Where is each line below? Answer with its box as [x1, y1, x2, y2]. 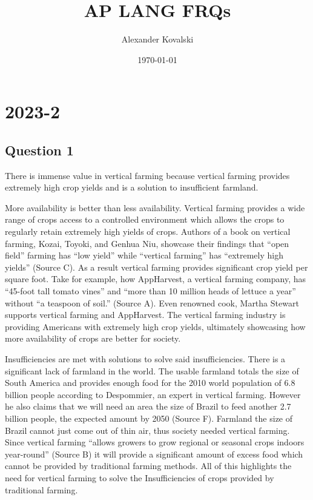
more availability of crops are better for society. [5, 332, 181, 345]
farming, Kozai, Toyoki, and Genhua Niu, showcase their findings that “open [5, 237, 289, 249]
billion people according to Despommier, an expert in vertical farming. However [5, 388, 301, 400]
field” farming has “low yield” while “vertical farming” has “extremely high [5, 249, 283, 262]
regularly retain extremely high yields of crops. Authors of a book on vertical [5, 225, 291, 238]
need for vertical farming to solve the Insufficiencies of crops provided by [5, 471, 274, 484]
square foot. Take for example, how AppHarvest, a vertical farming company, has [5, 272, 306, 285]
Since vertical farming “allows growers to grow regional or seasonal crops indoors [5, 436, 305, 448]
